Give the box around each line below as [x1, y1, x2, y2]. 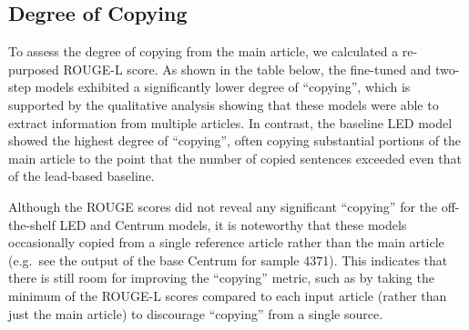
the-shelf [8, 215, 56, 234]
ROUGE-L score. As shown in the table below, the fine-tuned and [63, 59, 432, 78]
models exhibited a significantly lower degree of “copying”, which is [35, 77, 411, 96]
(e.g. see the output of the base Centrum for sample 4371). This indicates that [8, 250, 448, 269]
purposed [8, 59, 59, 78]
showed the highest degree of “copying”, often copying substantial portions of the [8, 131, 462, 150]
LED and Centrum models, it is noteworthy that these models [59, 215, 407, 234]
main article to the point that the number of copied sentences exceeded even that [8, 148, 462, 167]
